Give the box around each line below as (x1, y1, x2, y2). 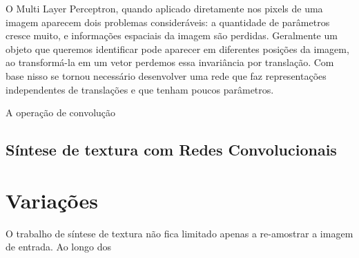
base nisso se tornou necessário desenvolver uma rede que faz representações (6, 68, 327, 83)
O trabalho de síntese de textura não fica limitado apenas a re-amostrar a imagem (6, 226, 353, 240)
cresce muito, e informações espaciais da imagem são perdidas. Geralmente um (6, 28, 338, 43)
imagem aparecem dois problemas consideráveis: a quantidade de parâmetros (6, 14, 330, 29)
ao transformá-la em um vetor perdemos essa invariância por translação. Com (6, 55, 334, 69)
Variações (6, 186, 98, 214)
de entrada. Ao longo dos (6, 239, 111, 254)
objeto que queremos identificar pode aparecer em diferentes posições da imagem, (6, 41, 349, 56)
